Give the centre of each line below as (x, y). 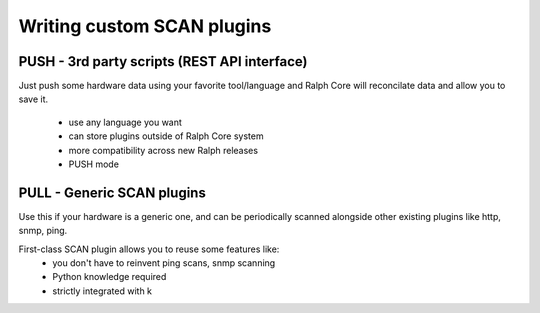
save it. (33, 99)
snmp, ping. (43, 231)
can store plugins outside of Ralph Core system (166, 136)
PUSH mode (94, 164)
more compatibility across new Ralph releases (163, 150)
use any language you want (125, 122)
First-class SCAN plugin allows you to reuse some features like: (149, 249)
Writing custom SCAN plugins (145, 26)
